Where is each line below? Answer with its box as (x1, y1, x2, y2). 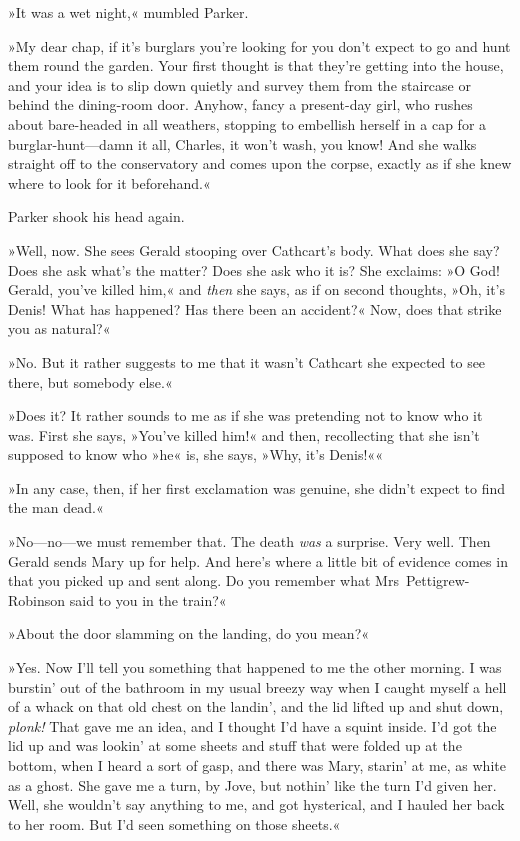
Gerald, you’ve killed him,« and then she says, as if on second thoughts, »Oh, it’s (8, 279, 505, 300)
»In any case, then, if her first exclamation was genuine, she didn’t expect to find (8, 477, 505, 498)
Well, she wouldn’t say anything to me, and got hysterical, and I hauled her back (8, 794, 505, 815)
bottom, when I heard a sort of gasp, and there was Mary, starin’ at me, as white (8, 755, 506, 775)
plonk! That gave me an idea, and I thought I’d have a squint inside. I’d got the (8, 715, 497, 736)
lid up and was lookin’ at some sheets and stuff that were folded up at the (8, 735, 462, 756)
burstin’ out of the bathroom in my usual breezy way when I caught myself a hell (8, 676, 507, 697)
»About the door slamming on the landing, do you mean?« (8, 623, 370, 644)
